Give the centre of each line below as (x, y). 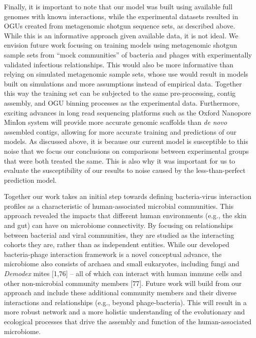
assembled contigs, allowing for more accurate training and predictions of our (120, 131)
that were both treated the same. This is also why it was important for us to (120, 160)
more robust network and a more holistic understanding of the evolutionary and (125, 312)
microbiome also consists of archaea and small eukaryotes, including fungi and (122, 264)
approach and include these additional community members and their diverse (120, 293)
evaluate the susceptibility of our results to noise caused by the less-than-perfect (125, 170)
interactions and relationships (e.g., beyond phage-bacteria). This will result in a (125, 302)
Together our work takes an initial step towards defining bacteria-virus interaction (128, 196)
